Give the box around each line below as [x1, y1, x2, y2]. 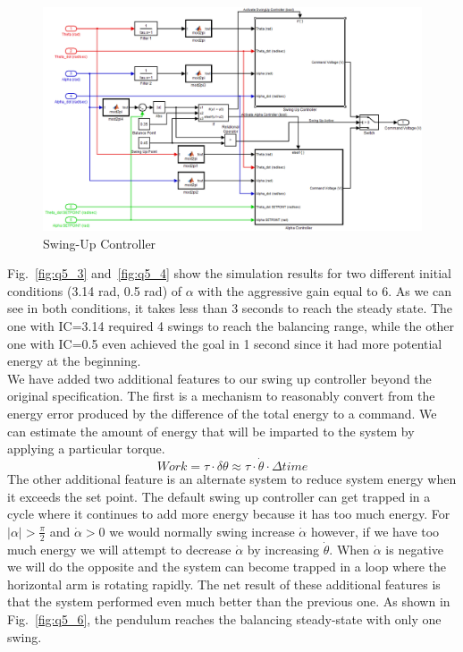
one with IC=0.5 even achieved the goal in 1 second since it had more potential [7, 334, 442, 352]
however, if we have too [310, 521, 440, 540]
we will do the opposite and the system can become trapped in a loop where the [7, 557, 447, 576]
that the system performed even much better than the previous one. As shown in [7, 592, 450, 611]
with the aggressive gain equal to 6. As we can [198, 281, 452, 300]
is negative [385, 539, 443, 558]
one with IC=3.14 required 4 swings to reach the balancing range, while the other [7, 317, 455, 335]
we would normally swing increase [109, 521, 295, 540]
